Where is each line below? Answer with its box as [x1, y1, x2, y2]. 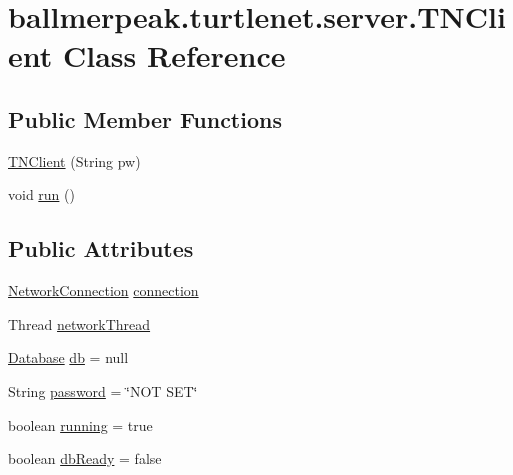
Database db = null [8, 347, 129, 368]
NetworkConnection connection [8, 280, 199, 301]
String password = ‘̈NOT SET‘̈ [8, 380, 198, 401]
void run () [8, 184, 75, 205]
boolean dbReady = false [8, 448, 162, 469]
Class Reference [62, 35, 286, 76]
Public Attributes [8, 233, 194, 264]
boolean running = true [8, 414, 153, 435]
